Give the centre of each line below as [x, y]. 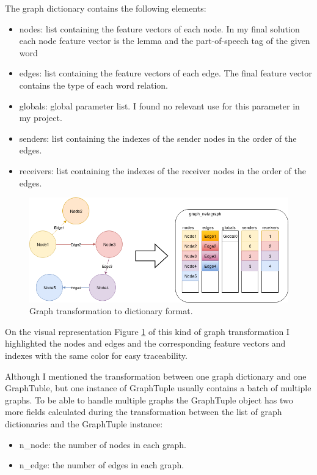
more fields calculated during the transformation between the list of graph [144, 412]
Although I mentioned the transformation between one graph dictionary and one [156, 376]
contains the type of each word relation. [94, 85]
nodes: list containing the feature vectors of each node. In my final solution [159, 28]
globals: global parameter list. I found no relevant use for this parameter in [159, 105]
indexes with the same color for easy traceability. [96, 355]
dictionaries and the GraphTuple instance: [84, 424]
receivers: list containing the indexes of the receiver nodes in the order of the [162, 170]
